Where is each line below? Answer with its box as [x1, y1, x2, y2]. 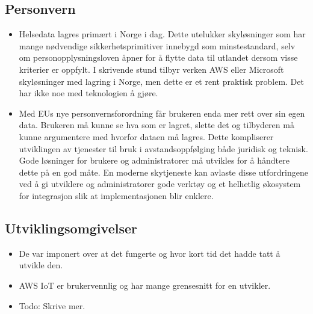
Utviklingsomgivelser [5, 218, 137, 237]
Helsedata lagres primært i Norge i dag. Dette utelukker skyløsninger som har [19, 28, 306, 40]
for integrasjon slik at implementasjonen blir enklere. [19, 189, 214, 202]
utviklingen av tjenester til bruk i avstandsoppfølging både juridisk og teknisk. [19, 142, 308, 155]
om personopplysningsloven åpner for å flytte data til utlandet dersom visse [19, 51, 298, 64]
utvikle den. [19, 259, 63, 271]
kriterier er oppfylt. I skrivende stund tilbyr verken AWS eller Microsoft [19, 63, 284, 75]
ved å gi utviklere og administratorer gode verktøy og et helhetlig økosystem [19, 177, 301, 190]
